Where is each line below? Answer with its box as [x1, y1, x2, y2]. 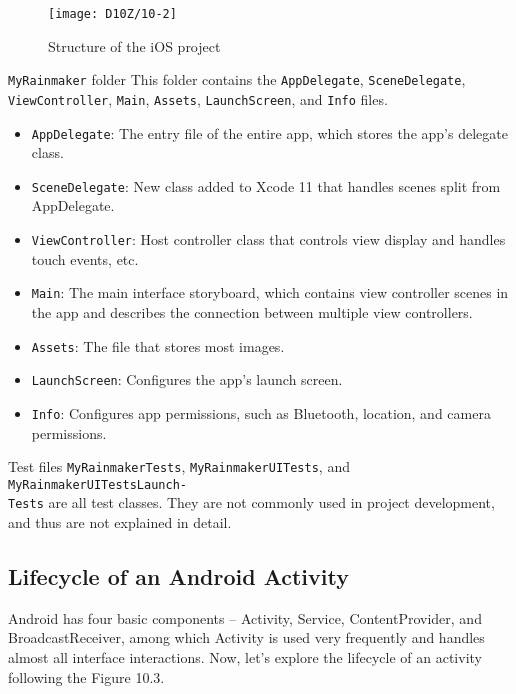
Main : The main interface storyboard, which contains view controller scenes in [31, 282, 509, 303]
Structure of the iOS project [48, 35, 221, 56]
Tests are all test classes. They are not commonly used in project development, [8, 492, 495, 513]
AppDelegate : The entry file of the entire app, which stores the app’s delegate [31, 122, 508, 143]
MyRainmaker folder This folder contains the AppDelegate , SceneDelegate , [8, 69, 466, 90]
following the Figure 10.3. [8, 666, 165, 687]
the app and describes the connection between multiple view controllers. [31, 301, 473, 322]
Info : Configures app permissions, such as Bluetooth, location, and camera [31, 402, 491, 423]
